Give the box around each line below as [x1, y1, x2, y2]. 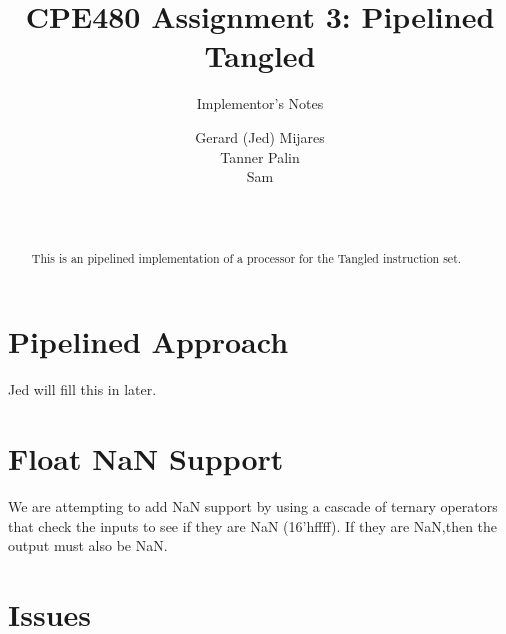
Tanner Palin [220, 146, 300, 167]
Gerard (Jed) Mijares [195, 126, 325, 147]
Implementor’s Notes [196, 93, 324, 114]
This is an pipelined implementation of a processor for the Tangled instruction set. [31, 249, 462, 266]
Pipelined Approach [8, 321, 289, 362]
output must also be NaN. [8, 535, 168, 556]
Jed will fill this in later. [8, 379, 157, 400]
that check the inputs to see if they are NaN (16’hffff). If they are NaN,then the [8, 515, 498, 536]
